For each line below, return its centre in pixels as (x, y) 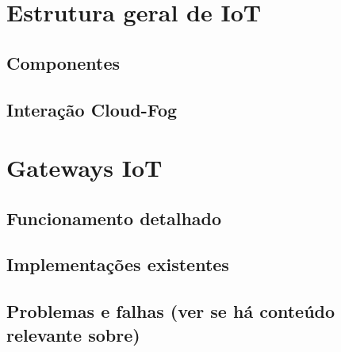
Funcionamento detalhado (114, 218)
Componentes (63, 62)
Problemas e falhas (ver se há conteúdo (171, 311)
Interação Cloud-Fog (92, 109)
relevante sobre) (73, 334)
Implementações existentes (118, 264)
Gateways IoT (84, 168)
